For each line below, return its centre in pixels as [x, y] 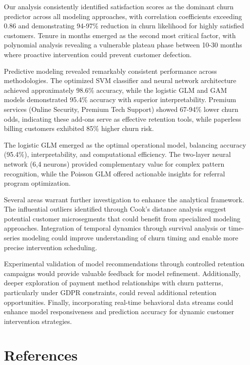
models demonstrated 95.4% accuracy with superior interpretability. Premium [120, 99]
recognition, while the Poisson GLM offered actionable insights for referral [115, 173]
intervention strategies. [38, 321]
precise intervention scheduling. [51, 247]
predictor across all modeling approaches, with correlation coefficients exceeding [123, 16]
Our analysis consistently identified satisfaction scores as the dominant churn [119, 6]
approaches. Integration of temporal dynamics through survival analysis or [115, 228]
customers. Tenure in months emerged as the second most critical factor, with [120, 35]
